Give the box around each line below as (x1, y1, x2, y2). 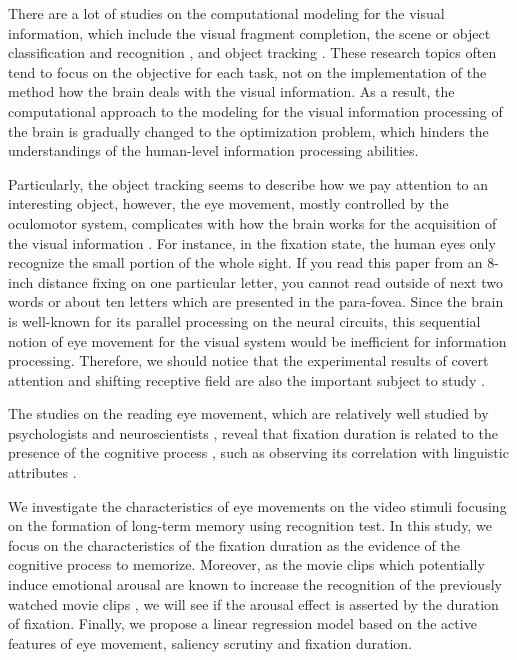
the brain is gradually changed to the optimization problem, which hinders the (8, 120, 489, 141)
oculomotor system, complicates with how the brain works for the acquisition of (8, 212, 497, 233)
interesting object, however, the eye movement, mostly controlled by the (8, 193, 449, 214)
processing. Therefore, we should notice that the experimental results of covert (8, 350, 489, 371)
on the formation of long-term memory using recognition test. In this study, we (8, 515, 492, 536)
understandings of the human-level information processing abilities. (8, 140, 419, 161)
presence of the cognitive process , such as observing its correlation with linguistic (8, 442, 509, 463)
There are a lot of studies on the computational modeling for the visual (8, 3, 445, 23)
